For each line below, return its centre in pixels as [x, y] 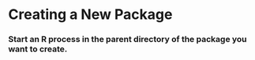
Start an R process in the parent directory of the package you [127, 39]
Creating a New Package [90, 15]
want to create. [38, 49]
